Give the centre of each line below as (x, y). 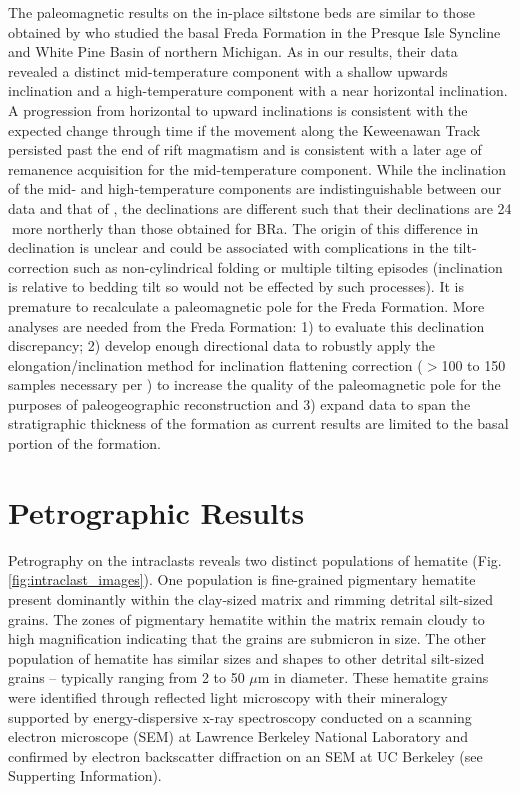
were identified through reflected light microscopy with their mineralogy (228, 696)
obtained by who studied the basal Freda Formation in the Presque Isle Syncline (254, 31)
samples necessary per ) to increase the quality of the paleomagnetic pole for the (254, 384)
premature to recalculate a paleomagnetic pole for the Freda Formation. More (246, 305)
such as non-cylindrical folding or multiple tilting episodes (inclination (288, 266)
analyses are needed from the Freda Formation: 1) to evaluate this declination (246, 325)
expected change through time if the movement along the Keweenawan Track (244, 129)
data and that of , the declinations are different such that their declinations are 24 (260, 207)
